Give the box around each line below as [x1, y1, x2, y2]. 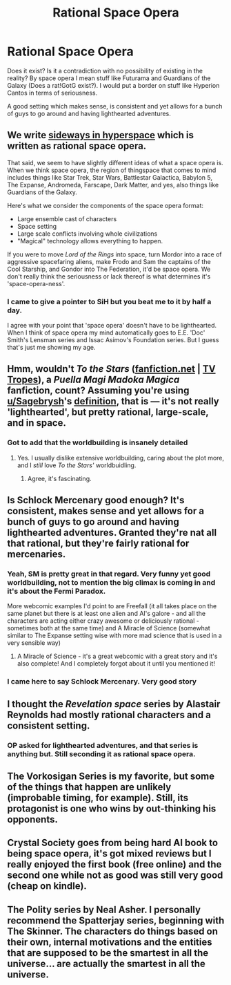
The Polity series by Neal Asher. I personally [7, 903, 201, 915]
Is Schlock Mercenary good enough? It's [7, 494, 185, 506]
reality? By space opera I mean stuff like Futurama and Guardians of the [7, 74, 211, 82]
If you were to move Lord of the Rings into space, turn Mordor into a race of [7, 250, 222, 259]
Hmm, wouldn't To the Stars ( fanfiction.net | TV [7, 363, 216, 375]
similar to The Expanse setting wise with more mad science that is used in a [7, 631, 222, 640]
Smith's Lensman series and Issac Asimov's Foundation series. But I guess [7, 336, 219, 344]
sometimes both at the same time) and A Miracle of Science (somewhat [7, 624, 210, 632]
